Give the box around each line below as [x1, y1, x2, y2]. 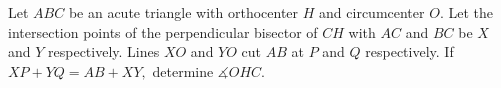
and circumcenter [319, 2, 425, 22]
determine [152, 60, 214, 81]
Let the [448, 2, 493, 22]
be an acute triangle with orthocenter [68, 2, 299, 22]
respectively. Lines [48, 41, 160, 62]
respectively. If [365, 41, 454, 62]
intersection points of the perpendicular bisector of [8, 21, 318, 42]
